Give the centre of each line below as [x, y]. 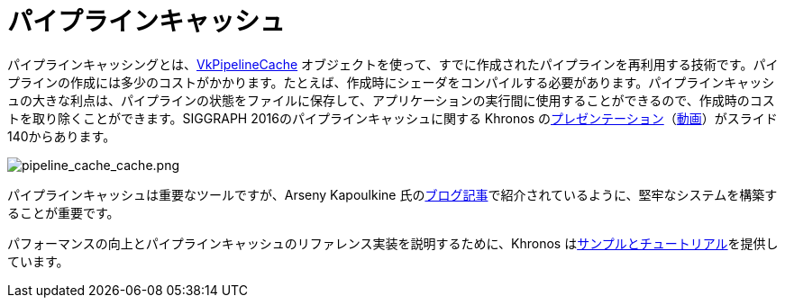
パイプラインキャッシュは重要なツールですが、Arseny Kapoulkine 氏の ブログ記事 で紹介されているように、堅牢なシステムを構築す [392, 194]
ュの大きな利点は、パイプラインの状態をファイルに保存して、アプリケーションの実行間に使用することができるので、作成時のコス [391, 100]
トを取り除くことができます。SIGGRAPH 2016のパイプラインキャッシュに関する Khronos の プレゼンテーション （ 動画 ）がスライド [392, 118]
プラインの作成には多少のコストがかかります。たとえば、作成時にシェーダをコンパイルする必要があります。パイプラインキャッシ [391, 82]
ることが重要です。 [64, 212]
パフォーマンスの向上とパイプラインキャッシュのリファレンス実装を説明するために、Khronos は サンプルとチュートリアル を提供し [393, 243]
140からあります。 [62, 136]
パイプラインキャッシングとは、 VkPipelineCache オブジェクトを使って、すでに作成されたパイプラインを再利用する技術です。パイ [393, 64]
